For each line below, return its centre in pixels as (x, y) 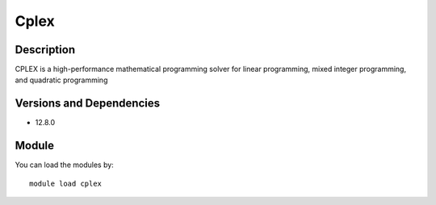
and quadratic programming (61, 80)
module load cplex (66, 183)
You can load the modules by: (65, 165)
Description (45, 50)
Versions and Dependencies (88, 104)
